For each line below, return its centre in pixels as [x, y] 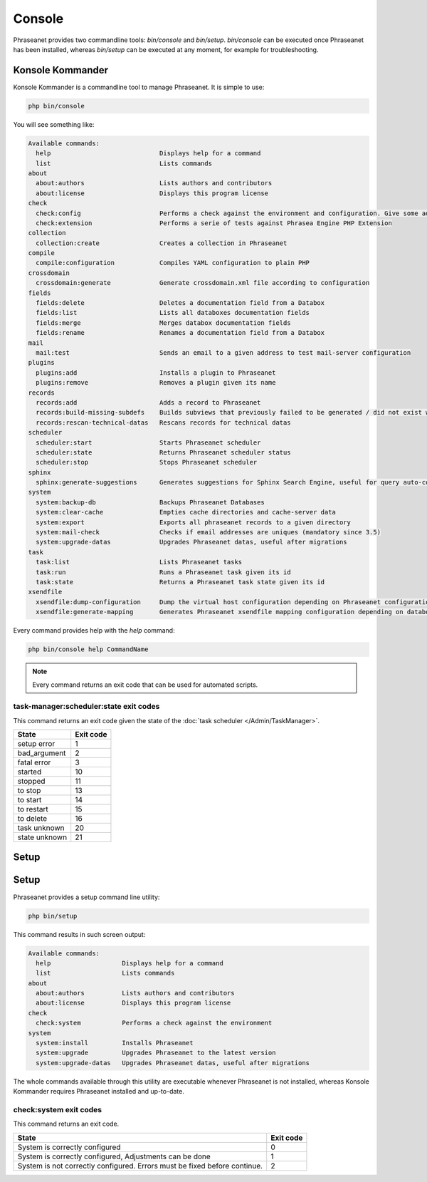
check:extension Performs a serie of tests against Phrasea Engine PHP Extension [214, 223]
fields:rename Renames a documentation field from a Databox [180, 333]
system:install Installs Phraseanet [115, 1043]
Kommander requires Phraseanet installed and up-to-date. [99, 1092]
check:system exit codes [58, 1109]
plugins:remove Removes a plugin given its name [156, 383]
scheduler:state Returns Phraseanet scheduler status [163, 452]
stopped [31, 782]
